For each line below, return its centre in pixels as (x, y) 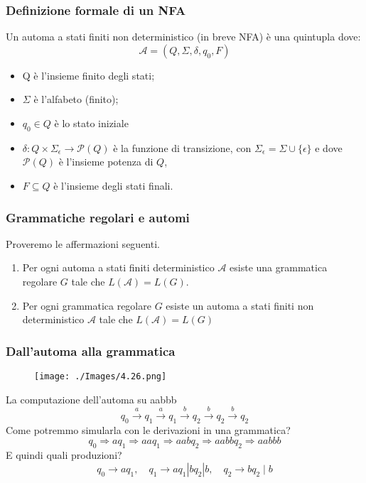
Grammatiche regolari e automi (98, 217)
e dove (329, 147)
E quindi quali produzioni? (64, 455)
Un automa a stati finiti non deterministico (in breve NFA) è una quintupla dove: (183, 37)
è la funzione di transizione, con (182, 147)
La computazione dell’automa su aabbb (91, 399)
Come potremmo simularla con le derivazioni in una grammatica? (148, 429)
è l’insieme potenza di (106, 162)
